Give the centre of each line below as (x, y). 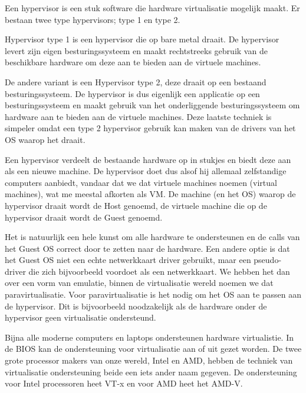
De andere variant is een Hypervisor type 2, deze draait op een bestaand (136, 81)
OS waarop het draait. (45, 139)
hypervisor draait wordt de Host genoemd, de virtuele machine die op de (136, 205)
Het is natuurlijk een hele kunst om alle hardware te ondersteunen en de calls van (152, 237)
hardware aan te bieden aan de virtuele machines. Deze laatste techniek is (138, 116)
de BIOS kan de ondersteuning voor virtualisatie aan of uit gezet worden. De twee (153, 349)
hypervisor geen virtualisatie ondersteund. (80, 317)
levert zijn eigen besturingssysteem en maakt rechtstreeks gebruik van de (136, 50)
